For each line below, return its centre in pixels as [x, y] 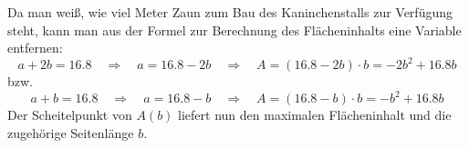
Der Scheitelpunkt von [70, 115]
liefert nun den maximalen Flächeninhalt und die [315, 115]
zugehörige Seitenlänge [71, 132]
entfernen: [35, 48]
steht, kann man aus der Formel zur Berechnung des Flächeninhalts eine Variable [234, 30]
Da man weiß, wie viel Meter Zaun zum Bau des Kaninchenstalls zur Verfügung [230, 12]
